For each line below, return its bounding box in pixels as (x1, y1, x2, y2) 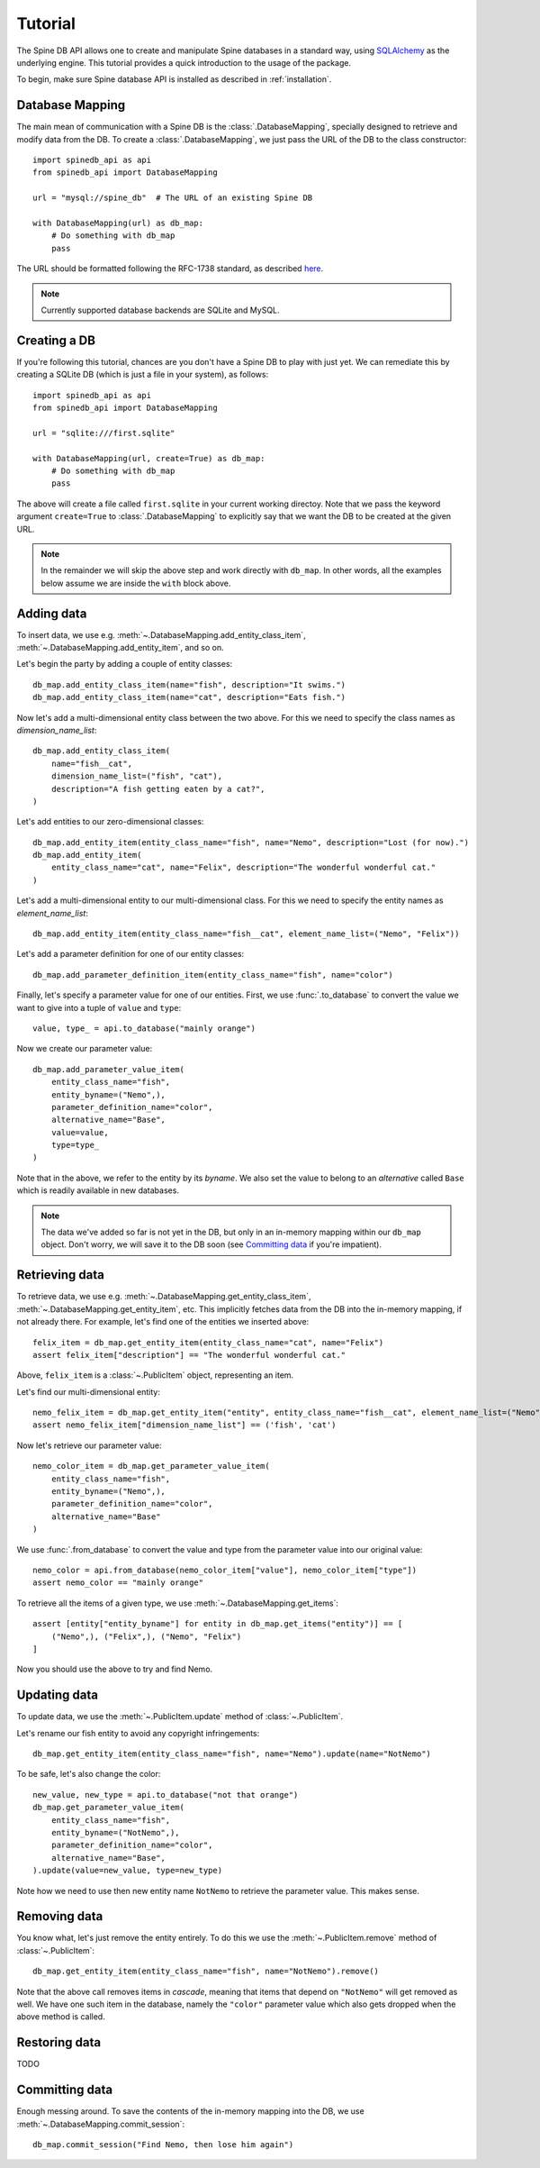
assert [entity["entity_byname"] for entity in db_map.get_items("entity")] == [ (32, 1618, 403, 1629)
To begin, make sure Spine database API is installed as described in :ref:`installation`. (16, 74, 332, 85)
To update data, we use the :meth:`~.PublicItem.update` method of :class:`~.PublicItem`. (16, 1711, 344, 1722)
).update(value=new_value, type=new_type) (32, 1865, 223, 1876)
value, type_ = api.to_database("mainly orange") (32, 1023, 256, 1034)
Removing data (16, 1908, 103, 1924)
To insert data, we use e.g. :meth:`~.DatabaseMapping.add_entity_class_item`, (16, 629, 306, 640)
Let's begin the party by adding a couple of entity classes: (16, 659, 233, 670)
